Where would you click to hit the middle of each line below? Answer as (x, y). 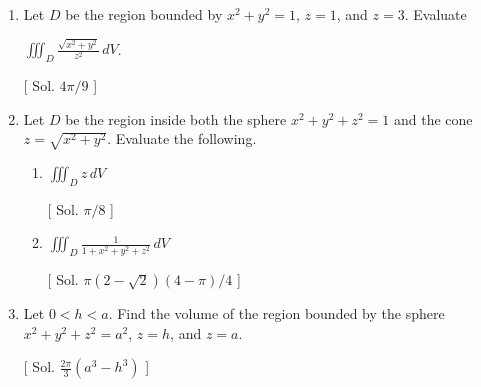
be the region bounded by (144, 14)
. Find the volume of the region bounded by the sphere (276, 313)
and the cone (433, 118)
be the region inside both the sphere (176, 118)
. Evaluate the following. (182, 138)
